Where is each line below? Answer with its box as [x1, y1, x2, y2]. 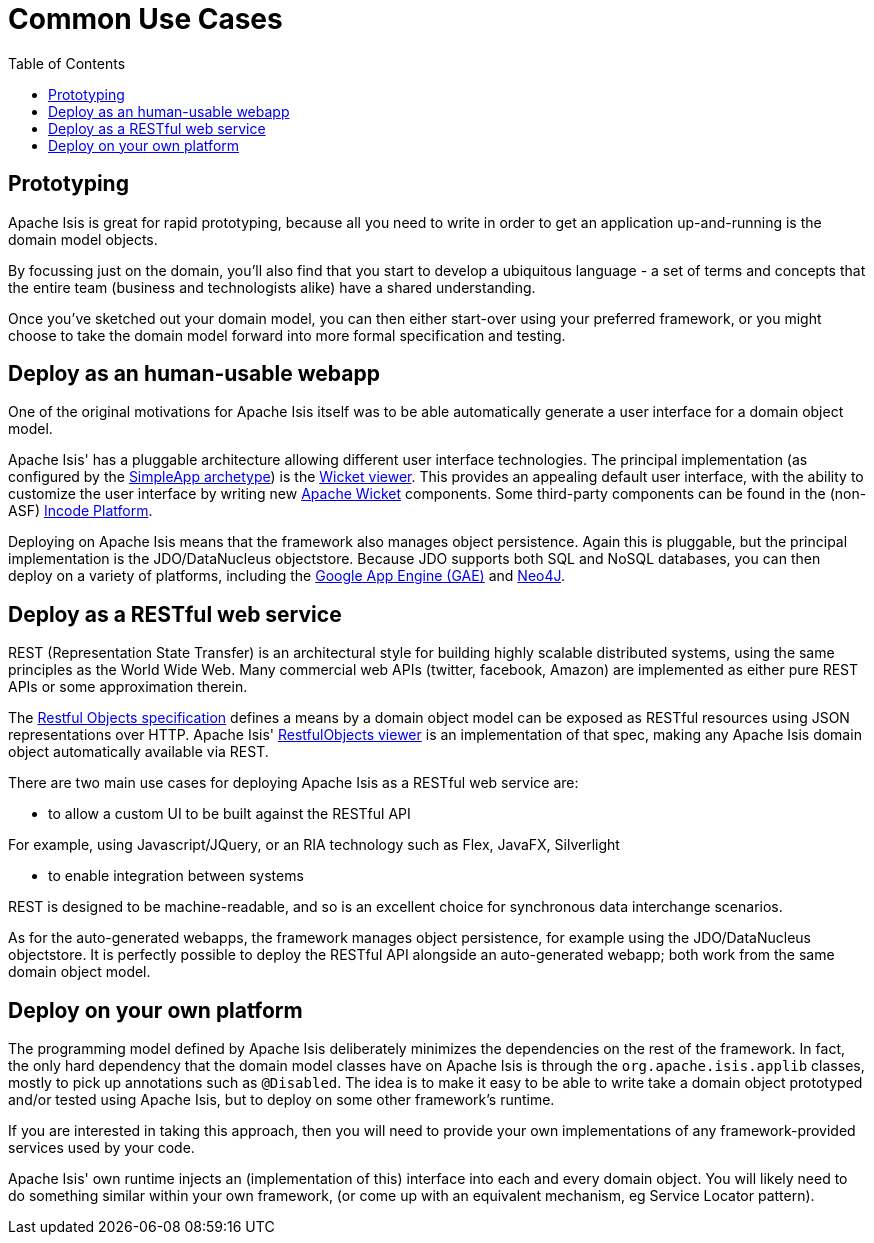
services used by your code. [8, 1139, 195, 1157]
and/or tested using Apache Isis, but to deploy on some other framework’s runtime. [8, 1091, 555, 1109]
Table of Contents [8, 54, 126, 72]
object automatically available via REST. [8, 743, 269, 761]
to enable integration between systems [48, 867, 304, 885]
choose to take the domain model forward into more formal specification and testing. [8, 326, 566, 344]
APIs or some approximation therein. [8, 678, 248, 696]
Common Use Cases [8, 2, 283, 36]
